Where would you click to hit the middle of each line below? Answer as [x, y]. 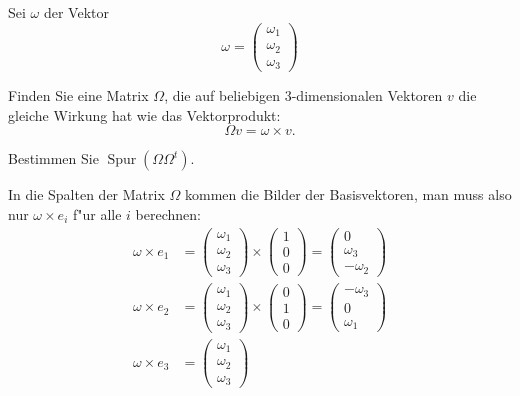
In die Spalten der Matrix [86, 194]
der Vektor [76, 12]
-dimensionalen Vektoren [367, 95]
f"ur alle [97, 213]
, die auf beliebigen [222, 95]
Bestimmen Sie [53, 158]
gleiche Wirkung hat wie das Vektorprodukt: [144, 114]
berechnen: [168, 213]
